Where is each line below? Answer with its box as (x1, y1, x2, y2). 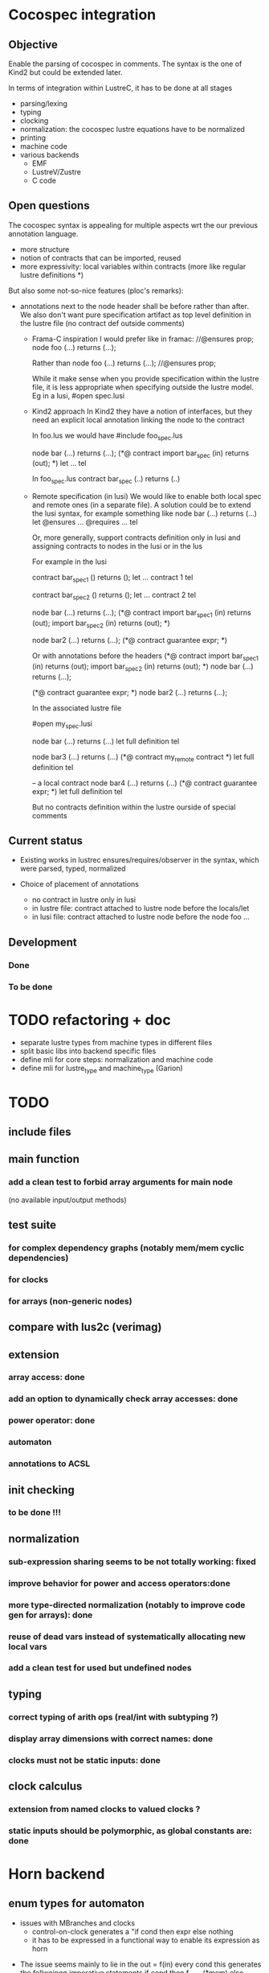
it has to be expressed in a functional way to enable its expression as (31, 1935, 260, 1945)
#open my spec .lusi (31, 719, 92, 730)
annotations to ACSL (8, 1458, 91, 1469)
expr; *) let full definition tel (31, 786, 123, 796)
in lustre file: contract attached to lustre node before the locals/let (31, 904, 250, 913)
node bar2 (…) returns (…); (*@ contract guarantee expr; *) (31, 636, 227, 645)
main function (8, 1152, 80, 1166)
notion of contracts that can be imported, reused (19, 253, 181, 262)
